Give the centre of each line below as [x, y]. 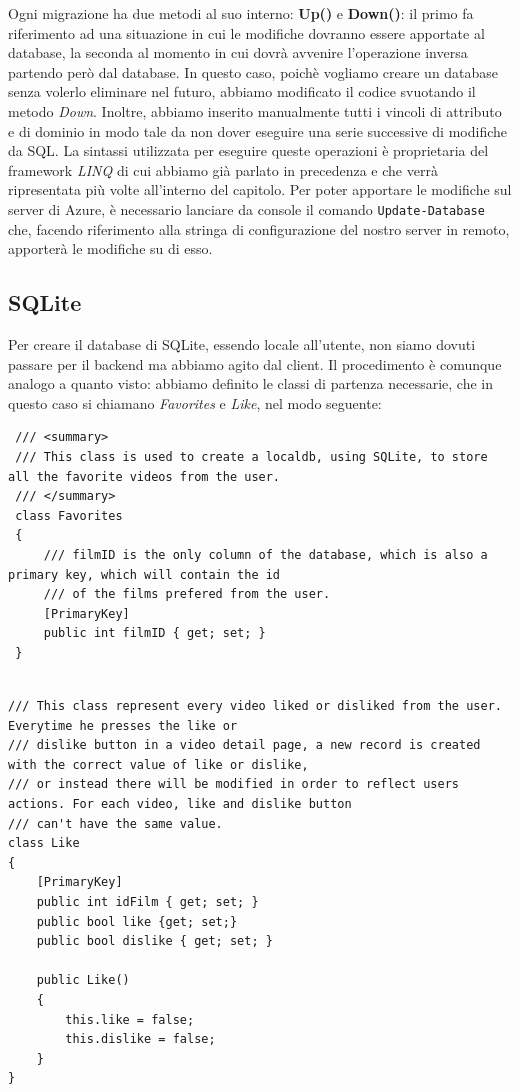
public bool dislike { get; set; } [154, 941]
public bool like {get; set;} [137, 921]
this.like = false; [130, 1019]
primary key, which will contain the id [144, 574]
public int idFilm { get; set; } [147, 902]
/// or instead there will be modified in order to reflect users [234, 784]
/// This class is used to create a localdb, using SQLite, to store [251, 456]
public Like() [83, 980]
